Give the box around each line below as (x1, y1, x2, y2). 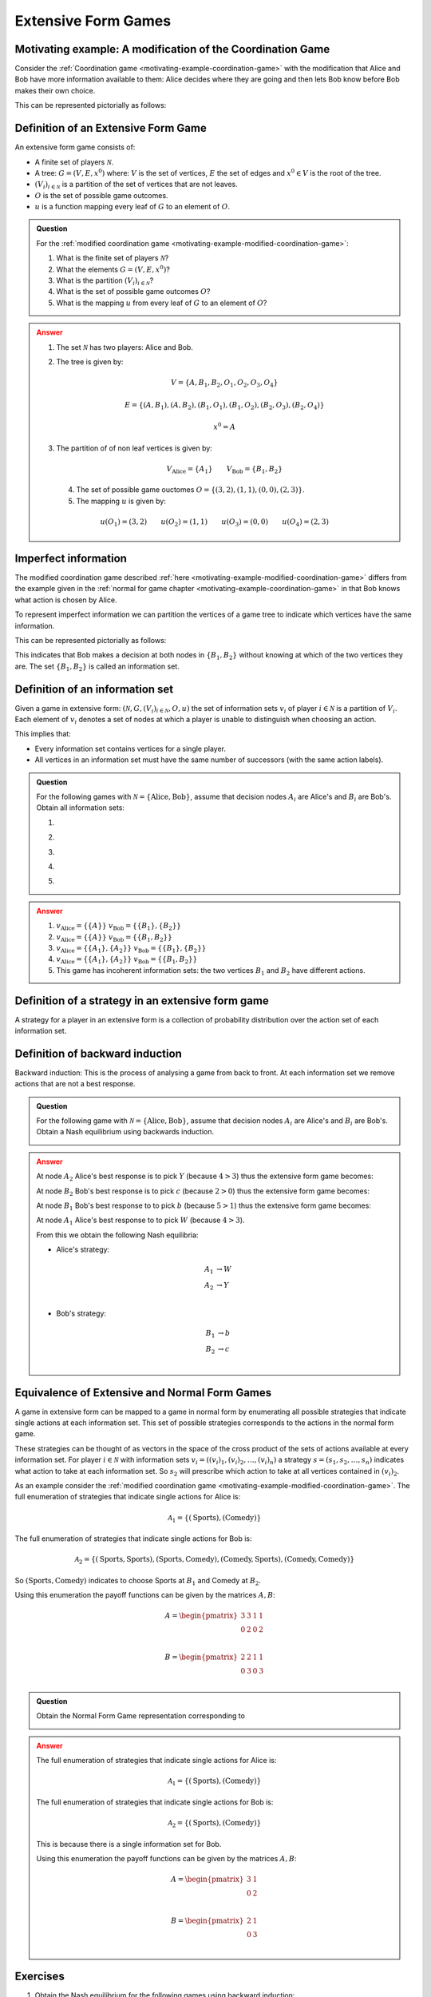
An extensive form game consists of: (14, 142, 136, 152)
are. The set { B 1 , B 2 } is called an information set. (14, 661, 180, 673)
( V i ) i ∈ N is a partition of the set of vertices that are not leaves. (34, 180, 239, 191)
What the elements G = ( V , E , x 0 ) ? (56, 264, 171, 274)
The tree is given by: (56, 357, 124, 367)
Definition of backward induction (14, 1046, 183, 1060)
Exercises (14, 1970, 65, 1983)
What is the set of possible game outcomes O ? (56, 287, 211, 296)
